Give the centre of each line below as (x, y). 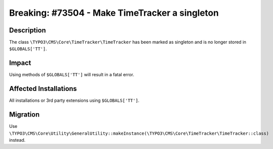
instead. (17, 140)
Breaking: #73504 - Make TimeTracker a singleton (114, 13)
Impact (20, 63)
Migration (24, 115)
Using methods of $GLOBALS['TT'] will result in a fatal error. (72, 75)
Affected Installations (43, 89)
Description (28, 30)
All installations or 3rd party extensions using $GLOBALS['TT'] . (74, 100)
